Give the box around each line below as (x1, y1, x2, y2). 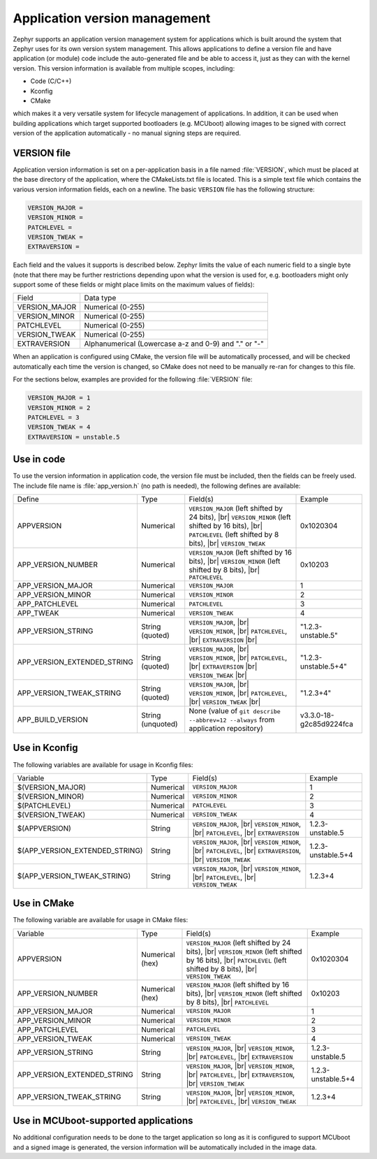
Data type (84, 293, 117, 303)
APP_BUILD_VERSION (17, 715, 89, 724)
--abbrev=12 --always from (188, 715, 275, 724)
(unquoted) (140, 720, 178, 729)
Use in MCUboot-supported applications (13, 1115, 193, 1127)
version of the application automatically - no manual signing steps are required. (13, 129, 241, 138)
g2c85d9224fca (300, 720, 354, 729)
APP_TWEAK (17, 608, 59, 618)
